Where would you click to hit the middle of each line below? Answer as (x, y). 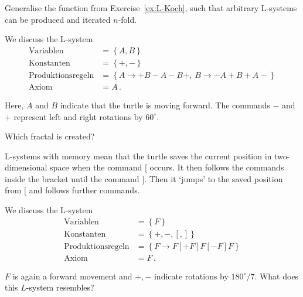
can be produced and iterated (58, 19)
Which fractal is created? (50, 136)
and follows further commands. (84, 190)
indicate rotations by (191, 276)
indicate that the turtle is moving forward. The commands (165, 105)
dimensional (26, 167)
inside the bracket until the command (72, 178)
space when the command (96, 167)
